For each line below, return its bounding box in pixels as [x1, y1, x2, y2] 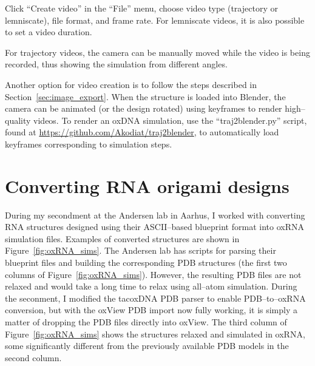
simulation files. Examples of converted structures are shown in [5, 232, 240, 245]
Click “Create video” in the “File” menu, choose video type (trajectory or [5, 2, 278, 14]
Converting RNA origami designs [5, 173, 290, 198]
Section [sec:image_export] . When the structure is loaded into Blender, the [5, 90, 286, 103]
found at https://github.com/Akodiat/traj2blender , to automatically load [5, 126, 279, 138]
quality [5, 114, 31, 126]
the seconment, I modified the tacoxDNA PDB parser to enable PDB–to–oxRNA [5, 291, 306, 304]
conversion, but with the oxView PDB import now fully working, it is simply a [5, 303, 298, 316]
